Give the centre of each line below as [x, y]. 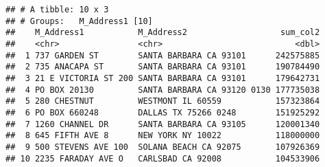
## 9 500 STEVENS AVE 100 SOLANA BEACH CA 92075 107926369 [163, 147]
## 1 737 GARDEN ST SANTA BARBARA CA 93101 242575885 [163, 55]
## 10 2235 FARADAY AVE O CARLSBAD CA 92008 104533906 [163, 158]
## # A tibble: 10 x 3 [57, 10]
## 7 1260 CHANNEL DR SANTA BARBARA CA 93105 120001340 [163, 124]
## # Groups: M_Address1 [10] [79, 21]
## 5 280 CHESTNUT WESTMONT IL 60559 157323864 [163, 101]
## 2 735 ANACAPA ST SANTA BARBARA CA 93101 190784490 [163, 67]
